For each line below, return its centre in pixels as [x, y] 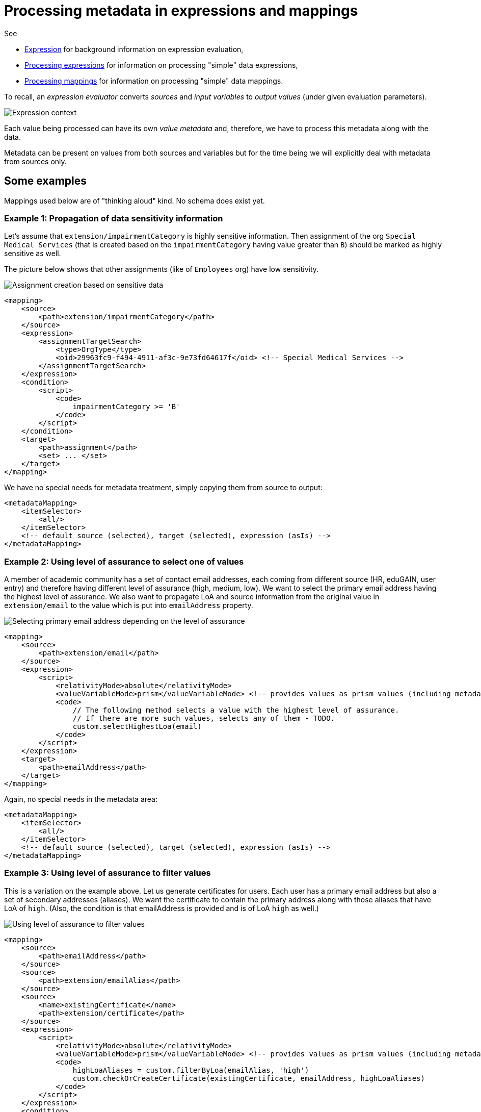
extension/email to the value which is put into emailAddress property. [129, 605]
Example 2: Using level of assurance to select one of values [124, 561]
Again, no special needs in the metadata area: [81, 799]
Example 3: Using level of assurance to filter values [108, 873]
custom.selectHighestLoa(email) [137, 727]
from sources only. [35, 161]
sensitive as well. [33, 254]
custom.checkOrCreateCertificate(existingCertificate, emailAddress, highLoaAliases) [249, 1078]
